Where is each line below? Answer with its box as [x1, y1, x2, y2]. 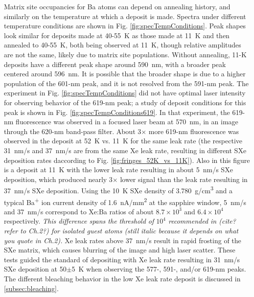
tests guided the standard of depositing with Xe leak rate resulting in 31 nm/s [4, 254, 240, 264]
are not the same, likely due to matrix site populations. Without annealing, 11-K [4, 49, 247, 59]
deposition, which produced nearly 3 [4, 174, 113, 184]
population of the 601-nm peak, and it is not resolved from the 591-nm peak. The [4, 78, 249, 88]
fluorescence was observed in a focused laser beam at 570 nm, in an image [16, 116, 238, 127]
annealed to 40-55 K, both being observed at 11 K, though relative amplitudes [4, 40, 241, 50]
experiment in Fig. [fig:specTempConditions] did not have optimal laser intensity [4, 88, 246, 98]
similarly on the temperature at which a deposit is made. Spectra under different [4, 11, 246, 21]
